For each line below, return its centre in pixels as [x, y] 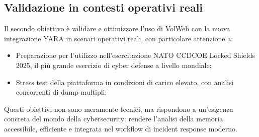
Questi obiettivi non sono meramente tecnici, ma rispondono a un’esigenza [119, 109]
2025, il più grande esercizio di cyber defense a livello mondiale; [114, 65]
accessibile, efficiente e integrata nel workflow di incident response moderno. [121, 128]
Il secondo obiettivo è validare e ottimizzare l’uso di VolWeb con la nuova [117, 28]
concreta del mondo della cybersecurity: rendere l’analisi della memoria [114, 119]
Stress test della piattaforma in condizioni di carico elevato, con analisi [125, 82]
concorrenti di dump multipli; [61, 92]
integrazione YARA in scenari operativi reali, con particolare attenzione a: [119, 38]
